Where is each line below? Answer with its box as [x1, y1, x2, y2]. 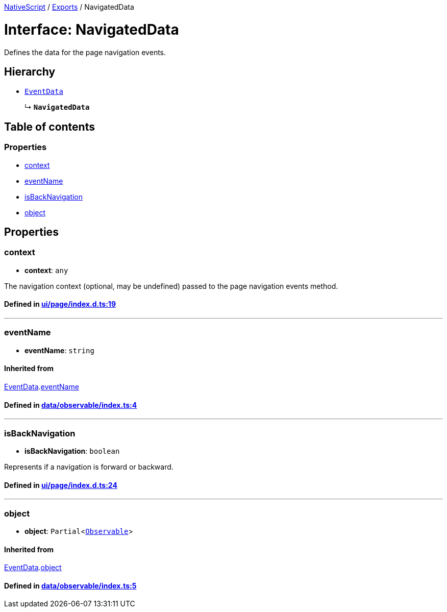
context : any [24, 265, 68, 275]
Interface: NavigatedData [4, 20, 179, 38]
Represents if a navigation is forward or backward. [4, 462, 173, 471]
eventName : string [24, 346, 94, 355]
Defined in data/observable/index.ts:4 [4, 400, 137, 409]
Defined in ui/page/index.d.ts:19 [4, 300, 116, 309]
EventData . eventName [4, 382, 79, 391]
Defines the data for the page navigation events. [4, 47, 166, 57]
